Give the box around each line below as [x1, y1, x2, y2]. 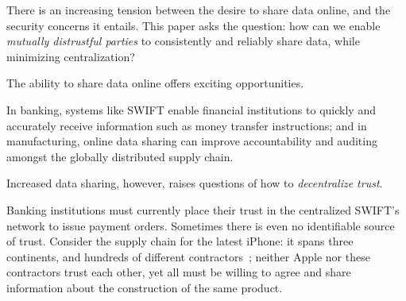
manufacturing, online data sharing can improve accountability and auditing [6, 133, 377, 149]
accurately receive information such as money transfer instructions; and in [6, 117, 367, 133]
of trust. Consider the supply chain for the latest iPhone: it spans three [6, 233, 354, 249]
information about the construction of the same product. [6, 279, 283, 295]
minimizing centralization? [6, 48, 135, 64]
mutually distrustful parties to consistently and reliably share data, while [6, 33, 360, 49]
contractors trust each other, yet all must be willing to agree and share [6, 264, 351, 280]
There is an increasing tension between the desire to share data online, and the [6, 2, 391, 17]
